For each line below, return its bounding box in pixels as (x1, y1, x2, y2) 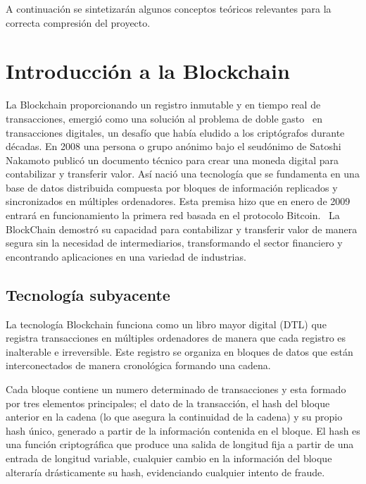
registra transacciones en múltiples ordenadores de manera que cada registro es (6, 330, 346, 345)
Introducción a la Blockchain (6, 56, 290, 85)
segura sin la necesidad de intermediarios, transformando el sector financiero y (6, 235, 343, 250)
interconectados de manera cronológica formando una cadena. (6, 358, 271, 373)
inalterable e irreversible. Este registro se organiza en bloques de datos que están (6, 344, 353, 359)
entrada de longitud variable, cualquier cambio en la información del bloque (6, 450, 332, 465)
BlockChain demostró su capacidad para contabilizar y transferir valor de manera (6, 221, 358, 236)
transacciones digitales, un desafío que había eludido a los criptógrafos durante (6, 125, 345, 139)
